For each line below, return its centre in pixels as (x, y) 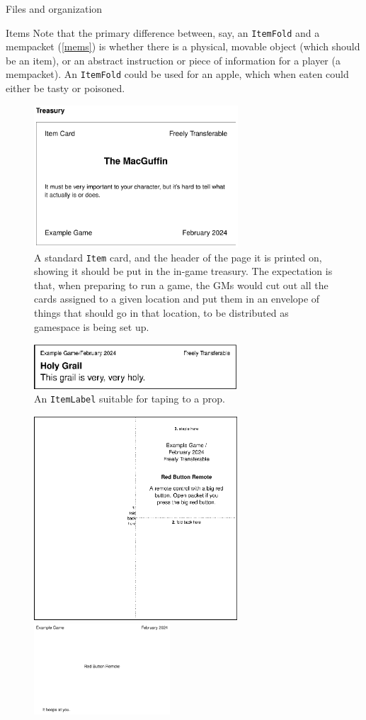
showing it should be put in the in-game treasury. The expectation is (183, 271)
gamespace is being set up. (92, 326)
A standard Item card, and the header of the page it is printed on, (178, 257)
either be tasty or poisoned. (65, 88)
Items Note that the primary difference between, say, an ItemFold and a (163, 32)
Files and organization (54, 9)
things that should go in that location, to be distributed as (161, 312)
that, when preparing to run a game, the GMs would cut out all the (181, 285)
